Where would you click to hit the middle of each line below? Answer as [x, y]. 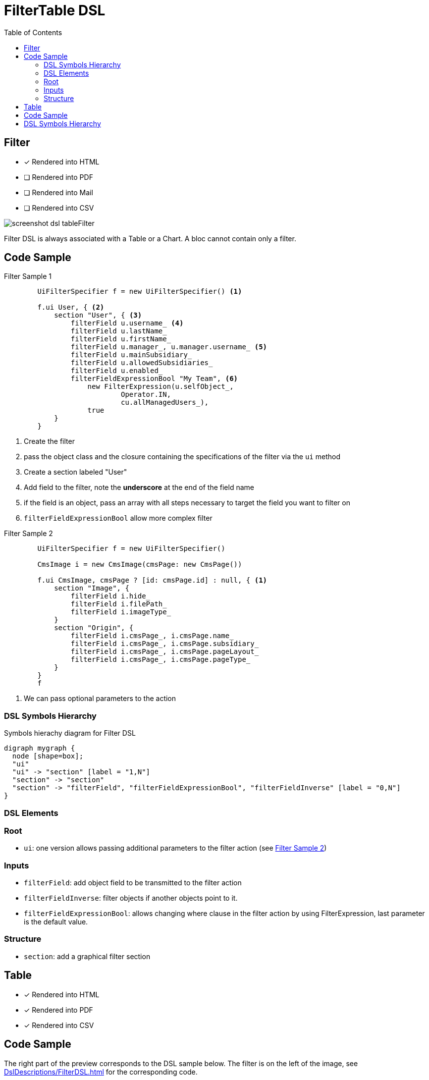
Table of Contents [33, 32]
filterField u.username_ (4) [127, 323]
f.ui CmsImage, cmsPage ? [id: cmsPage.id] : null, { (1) [152, 580]
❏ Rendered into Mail [58, 192]
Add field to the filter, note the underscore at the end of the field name [139, 487]
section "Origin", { [94, 628]
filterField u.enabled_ [117, 371]
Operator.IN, [146, 395]
